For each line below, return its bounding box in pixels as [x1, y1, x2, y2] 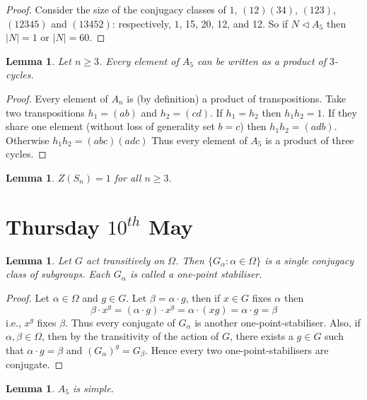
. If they [322, 105, 357, 119]
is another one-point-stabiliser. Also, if [194, 314, 361, 329]
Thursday [6, 211, 100, 240]
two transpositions [6, 105, 85, 119]
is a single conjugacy [264, 252, 354, 267]
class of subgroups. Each [6, 266, 110, 281]
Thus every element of [151, 132, 247, 147]
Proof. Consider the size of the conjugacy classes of [6, 2, 226, 16]
